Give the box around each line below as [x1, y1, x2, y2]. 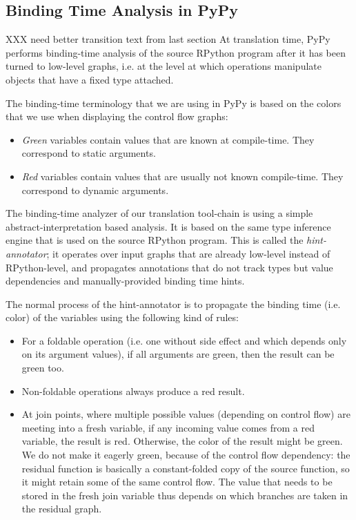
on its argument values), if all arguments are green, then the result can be [21, 347, 335, 361]
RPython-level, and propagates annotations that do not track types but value [6, 260, 333, 274]
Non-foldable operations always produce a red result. [21, 383, 245, 398]
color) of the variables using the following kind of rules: [6, 310, 239, 325]
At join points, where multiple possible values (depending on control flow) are [21, 407, 350, 421]
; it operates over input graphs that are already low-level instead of [46, 246, 330, 260]
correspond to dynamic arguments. [21, 182, 169, 197]
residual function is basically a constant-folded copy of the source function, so [21, 461, 350, 475]
